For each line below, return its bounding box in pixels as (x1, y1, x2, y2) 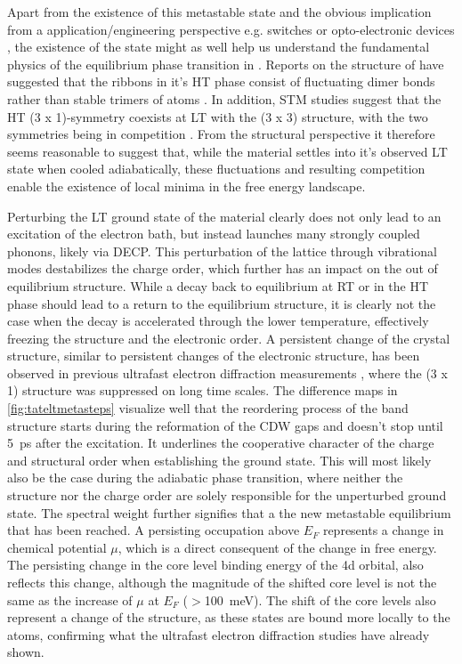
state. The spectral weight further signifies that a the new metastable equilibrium (7, 503, 451, 522)
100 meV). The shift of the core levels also (204, 590, 436, 609)
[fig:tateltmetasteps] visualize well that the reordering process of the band (7, 399, 409, 417)
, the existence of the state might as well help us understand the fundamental (7, 37, 430, 56)
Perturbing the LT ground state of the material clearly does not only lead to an (7, 206, 442, 225)
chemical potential (7, 538, 107, 556)
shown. (7, 643, 45, 661)
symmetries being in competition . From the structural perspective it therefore (7, 125, 435, 143)
